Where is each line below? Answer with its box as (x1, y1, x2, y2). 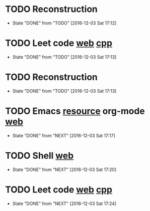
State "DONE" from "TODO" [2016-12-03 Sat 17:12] (12, 20, 117, 26)
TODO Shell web (5, 150, 74, 161)
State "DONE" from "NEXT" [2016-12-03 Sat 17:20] (12, 166, 117, 173)
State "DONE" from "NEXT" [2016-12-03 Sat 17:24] (12, 201, 117, 207)
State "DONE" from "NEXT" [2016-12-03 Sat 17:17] (12, 132, 116, 138)
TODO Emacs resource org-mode (5, 106, 145, 117)
